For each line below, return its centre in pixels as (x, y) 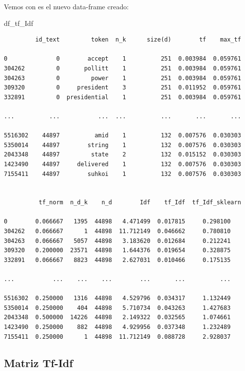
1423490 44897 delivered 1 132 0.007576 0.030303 (122, 164)
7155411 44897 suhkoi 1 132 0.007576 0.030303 (122, 174)
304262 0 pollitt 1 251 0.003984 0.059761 (122, 68)
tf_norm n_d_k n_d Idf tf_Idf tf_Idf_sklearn (140, 203)
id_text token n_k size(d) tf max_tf (138, 40)
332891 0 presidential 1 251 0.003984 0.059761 (122, 97)
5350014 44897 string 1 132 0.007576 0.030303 (122, 145)
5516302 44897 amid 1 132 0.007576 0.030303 (122, 136)
